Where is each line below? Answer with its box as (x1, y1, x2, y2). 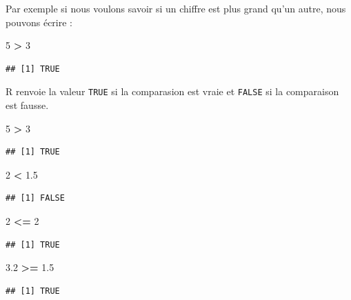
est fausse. (6, 98, 49, 112)
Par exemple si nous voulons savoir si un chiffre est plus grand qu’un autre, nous (6, 1, 346, 15)
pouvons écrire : (6, 14, 72, 29)
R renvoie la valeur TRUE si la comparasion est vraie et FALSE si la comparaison (6, 84, 339, 99)
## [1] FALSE (6, 193, 65, 203)
